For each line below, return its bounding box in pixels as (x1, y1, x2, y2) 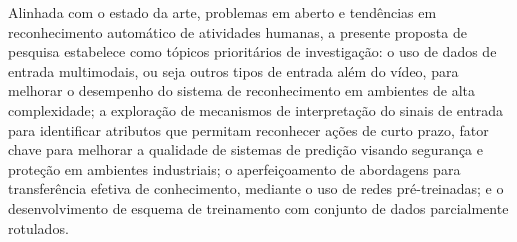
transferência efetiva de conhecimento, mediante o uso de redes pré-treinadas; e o (8, 178, 504, 199)
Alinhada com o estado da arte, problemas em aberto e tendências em (8, 2, 437, 22)
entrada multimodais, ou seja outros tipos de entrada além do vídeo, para (8, 60, 459, 81)
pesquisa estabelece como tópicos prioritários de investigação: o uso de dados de (8, 41, 497, 62)
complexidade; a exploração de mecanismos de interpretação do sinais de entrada (8, 99, 504, 120)
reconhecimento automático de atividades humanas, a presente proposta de (8, 21, 467, 42)
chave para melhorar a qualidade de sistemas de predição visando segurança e (8, 139, 483, 160)
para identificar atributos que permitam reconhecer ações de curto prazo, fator (8, 119, 489, 140)
